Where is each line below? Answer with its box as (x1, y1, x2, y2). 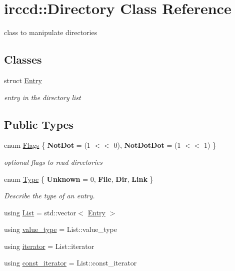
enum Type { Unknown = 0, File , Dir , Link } (4, 173, 153, 184)
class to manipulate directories (4, 27, 97, 38)
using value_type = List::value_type (4, 224, 117, 234)
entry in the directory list (4, 92, 81, 102)
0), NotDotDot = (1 (113, 140, 181, 150)
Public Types (4, 116, 74, 132)
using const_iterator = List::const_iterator (4, 257, 137, 268)
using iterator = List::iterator (4, 240, 94, 251)
